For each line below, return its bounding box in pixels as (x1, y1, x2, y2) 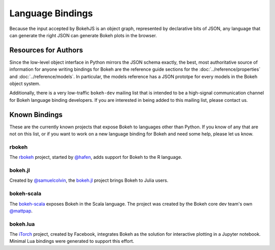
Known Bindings (9, 110, 63, 119)
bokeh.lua (9, 220, 35, 228)
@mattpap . (9, 208, 33, 214)
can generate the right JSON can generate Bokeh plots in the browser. (9, 32, 157, 38)
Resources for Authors (9, 46, 84, 54)
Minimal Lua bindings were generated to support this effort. (9, 238, 134, 244)
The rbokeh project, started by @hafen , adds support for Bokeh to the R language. (9, 154, 183, 160)
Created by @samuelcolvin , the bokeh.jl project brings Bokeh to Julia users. (9, 177, 169, 183)
